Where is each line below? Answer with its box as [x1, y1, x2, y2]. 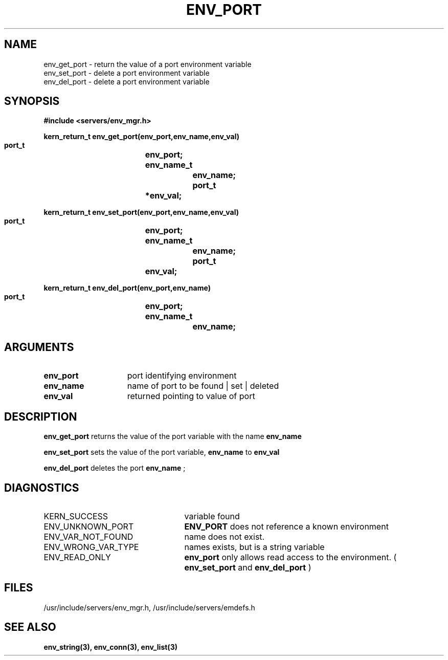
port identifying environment [127, 370, 237, 381]
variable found [184, 511, 240, 521]
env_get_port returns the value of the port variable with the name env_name [43, 432, 302, 441]
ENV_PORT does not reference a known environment [184, 521, 389, 532]
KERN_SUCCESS [43, 511, 108, 521]
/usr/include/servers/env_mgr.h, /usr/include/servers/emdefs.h [43, 603, 255, 612]
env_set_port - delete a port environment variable [43, 68, 210, 77]
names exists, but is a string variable [184, 541, 325, 552]
